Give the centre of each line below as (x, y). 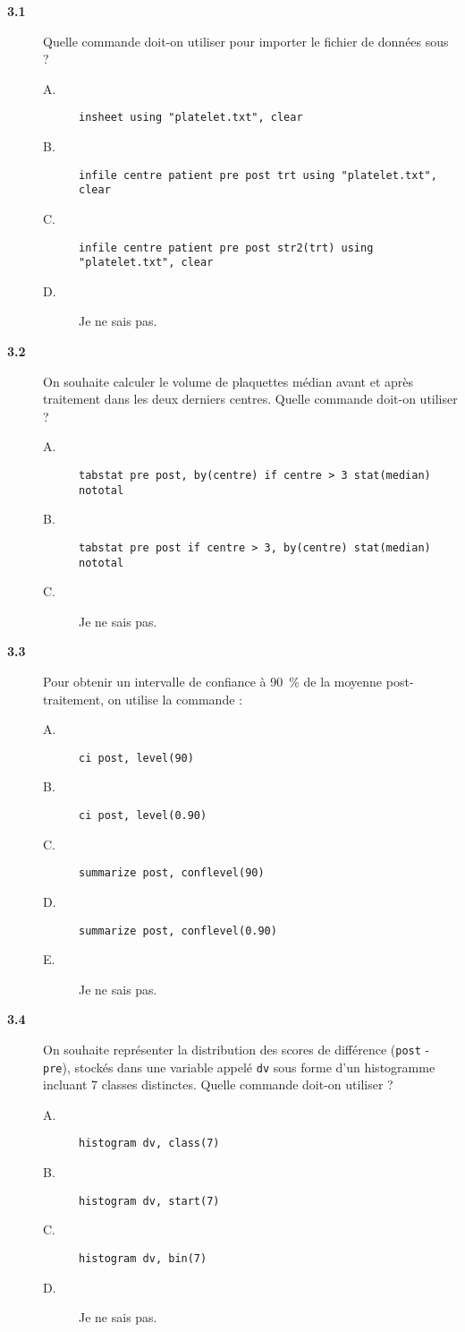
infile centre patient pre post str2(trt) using (226, 248)
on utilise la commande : (175, 699)
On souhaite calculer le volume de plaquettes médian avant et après (228, 381)
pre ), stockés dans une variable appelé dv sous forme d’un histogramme (239, 1067)
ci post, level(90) (136, 758)
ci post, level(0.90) (143, 816)
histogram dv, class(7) (149, 1144)
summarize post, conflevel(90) (172, 873)
